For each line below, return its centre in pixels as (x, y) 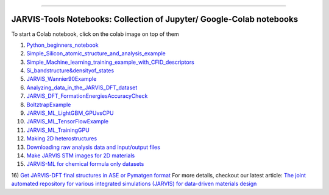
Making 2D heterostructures (62, 139)
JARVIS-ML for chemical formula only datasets (85, 164)
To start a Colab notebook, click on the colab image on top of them (95, 34)
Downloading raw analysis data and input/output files (94, 147)
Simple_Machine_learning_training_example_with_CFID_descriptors (110, 62)
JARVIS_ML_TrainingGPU (58, 130)
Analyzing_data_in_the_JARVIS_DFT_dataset (82, 87)
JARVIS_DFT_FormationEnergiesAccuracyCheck (87, 96)
